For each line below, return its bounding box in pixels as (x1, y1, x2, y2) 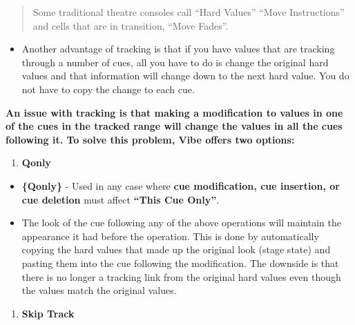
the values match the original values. (21, 283, 177, 297)
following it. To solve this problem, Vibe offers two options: (6, 132, 295, 146)
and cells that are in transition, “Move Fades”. (32, 18, 229, 32)
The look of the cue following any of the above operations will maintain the (21, 215, 341, 230)
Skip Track (21, 306, 75, 320)
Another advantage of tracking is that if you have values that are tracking (21, 41, 335, 56)
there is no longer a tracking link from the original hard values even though (21, 269, 341, 284)
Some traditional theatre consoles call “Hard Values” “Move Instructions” (32, 5, 345, 19)
